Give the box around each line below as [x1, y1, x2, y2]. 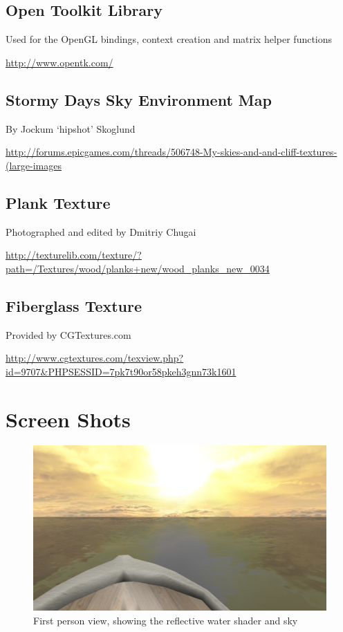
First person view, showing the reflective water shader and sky [33, 613, 298, 627]
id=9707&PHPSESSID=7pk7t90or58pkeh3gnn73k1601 [6, 364, 237, 378]
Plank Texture [6, 192, 111, 213]
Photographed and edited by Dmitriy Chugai [6, 224, 196, 239]
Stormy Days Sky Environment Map [6, 89, 272, 110]
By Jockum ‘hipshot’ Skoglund [6, 121, 136, 136]
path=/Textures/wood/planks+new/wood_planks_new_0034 [6, 261, 270, 275]
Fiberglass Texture [6, 295, 142, 316]
